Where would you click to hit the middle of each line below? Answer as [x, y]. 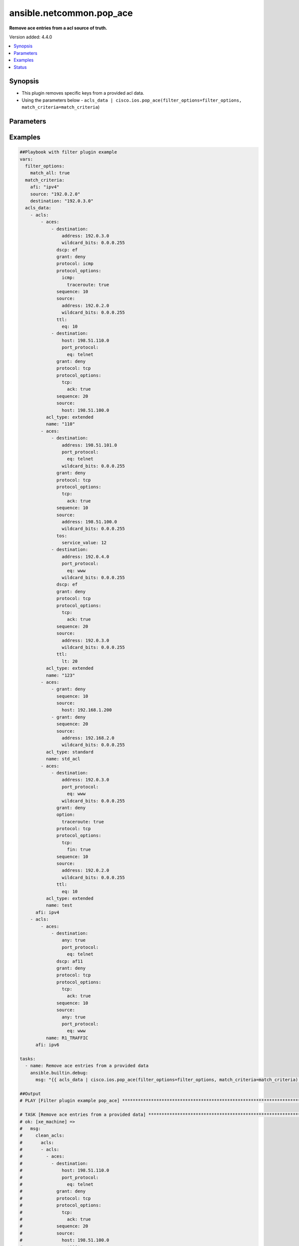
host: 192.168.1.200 [87, 710]
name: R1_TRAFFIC [67, 1038]
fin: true [79, 850]
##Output [30, 1093]
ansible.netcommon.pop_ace [71, 13]
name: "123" [60, 675]
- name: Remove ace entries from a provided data [87, 1066]
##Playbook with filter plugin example [68, 152]
